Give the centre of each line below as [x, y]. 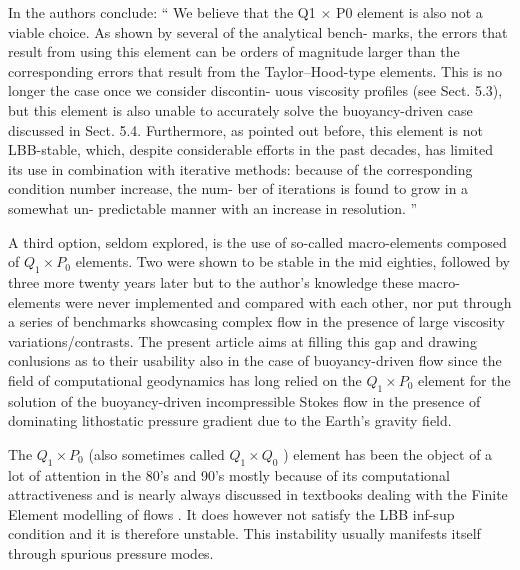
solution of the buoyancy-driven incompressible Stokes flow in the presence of [244, 400]
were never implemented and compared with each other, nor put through [288, 301]
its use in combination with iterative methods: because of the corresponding [240, 168]
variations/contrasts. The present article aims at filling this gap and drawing [242, 340]
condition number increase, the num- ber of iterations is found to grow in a [238, 188]
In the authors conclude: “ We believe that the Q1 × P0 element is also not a [245, 12]
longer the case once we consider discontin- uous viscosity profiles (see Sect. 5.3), [255, 90]
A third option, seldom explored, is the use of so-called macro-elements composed [257, 241]
